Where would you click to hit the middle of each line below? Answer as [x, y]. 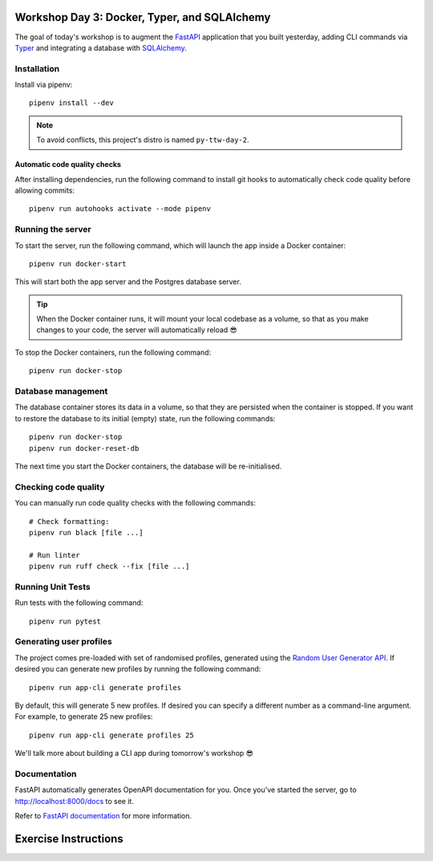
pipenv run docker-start [78, 264]
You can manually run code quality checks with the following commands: [136, 503]
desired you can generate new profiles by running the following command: [138, 669]
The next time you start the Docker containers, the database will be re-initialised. [148, 466]
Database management [61, 392]
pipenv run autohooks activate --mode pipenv [120, 209]
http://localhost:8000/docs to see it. [74, 801]
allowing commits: [45, 190]
